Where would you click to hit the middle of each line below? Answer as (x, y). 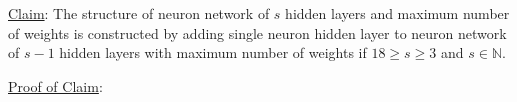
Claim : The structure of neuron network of (139, 13)
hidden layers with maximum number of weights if (213, 52)
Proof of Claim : (55, 85)
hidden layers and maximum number (397, 13)
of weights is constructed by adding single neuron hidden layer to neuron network (257, 32)
